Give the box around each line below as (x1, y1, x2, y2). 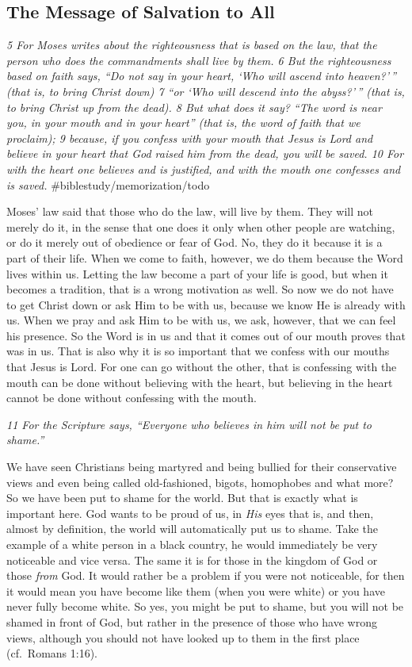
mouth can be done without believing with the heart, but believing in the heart (6, 374, 393, 390)
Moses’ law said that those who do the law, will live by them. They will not (6, 203, 374, 220)
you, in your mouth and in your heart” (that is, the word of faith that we (6, 114, 360, 131)
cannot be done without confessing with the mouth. (6, 389, 257, 406)
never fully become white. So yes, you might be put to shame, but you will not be (6, 598, 404, 615)
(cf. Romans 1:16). (6, 645, 97, 661)
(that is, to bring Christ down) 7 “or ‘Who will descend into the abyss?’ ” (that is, (6, 82, 405, 99)
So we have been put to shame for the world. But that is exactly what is (6, 489, 358, 506)
